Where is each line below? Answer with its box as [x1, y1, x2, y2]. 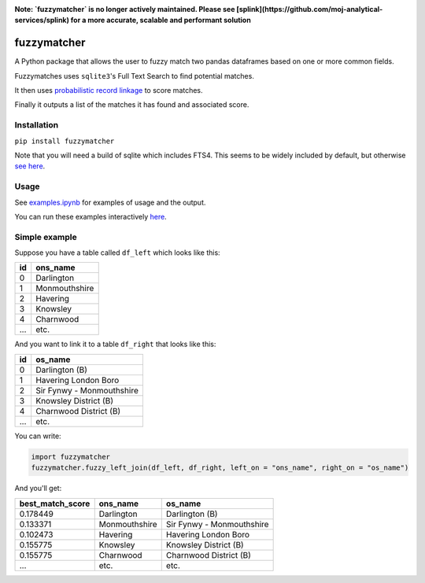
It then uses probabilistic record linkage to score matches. [14, 86, 204, 95]
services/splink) [14, 16, 70, 25]
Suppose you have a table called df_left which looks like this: [14, 248, 220, 257]
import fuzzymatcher [31, 452, 110, 461]
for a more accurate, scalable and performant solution [70, 16, 251, 25]
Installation [14, 120, 59, 131]
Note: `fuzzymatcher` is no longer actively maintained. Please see [14, 5, 235, 13]
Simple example [14, 231, 78, 242]
